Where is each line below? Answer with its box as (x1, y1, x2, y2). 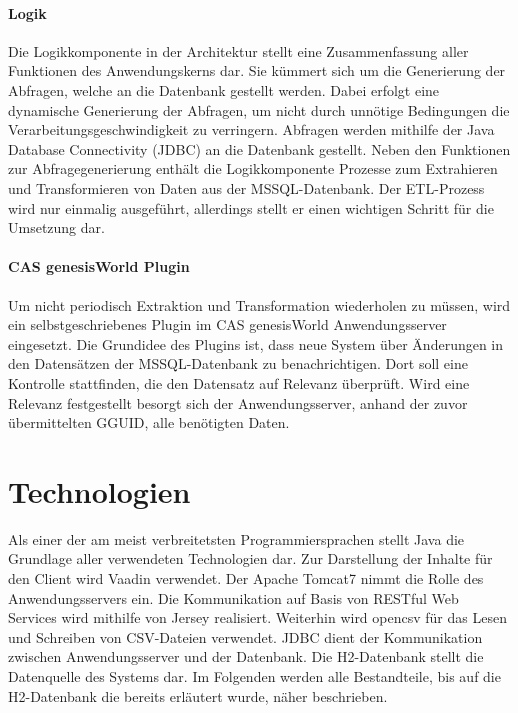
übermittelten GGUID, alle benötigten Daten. (8, 412, 290, 433)
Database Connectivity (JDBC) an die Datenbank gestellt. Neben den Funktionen (8, 138, 511, 159)
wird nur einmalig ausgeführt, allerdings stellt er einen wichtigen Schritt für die (8, 197, 494, 218)
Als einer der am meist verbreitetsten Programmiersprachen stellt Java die (8, 528, 465, 549)
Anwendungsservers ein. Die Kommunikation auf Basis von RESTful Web (8, 587, 459, 608)
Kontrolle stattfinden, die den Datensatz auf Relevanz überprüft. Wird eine (8, 372, 470, 393)
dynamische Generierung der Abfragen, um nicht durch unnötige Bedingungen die (8, 99, 510, 120)
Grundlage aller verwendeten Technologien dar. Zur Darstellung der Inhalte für (8, 548, 493, 569)
